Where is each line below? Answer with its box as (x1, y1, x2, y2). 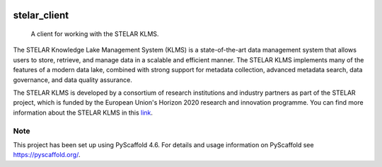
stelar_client (13, 9, 69, 21)
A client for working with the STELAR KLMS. (30, 30, 159, 38)
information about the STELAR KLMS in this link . (13, 108, 154, 117)
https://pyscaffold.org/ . (13, 151, 81, 159)
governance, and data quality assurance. (13, 75, 132, 84)
